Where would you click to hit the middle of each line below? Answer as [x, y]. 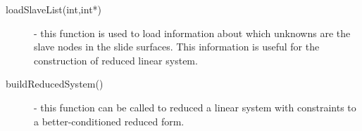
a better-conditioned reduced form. [109, 121]
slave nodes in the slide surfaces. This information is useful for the [177, 47]
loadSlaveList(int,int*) [54, 9]
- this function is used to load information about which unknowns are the [192, 33]
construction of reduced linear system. [116, 60]
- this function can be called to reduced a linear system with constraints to [195, 107]
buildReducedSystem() [55, 84]
